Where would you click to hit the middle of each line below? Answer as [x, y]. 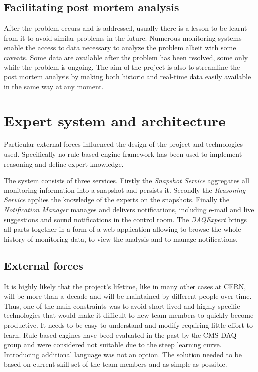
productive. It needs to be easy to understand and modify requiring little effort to [128, 325]
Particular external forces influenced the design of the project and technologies [123, 144]
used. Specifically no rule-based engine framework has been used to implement [123, 154]
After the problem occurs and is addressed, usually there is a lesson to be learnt [126, 28]
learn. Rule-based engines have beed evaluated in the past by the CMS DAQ [120, 335]
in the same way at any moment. [54, 86]
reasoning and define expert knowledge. [64, 163]
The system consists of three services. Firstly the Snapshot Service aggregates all [127, 180]
